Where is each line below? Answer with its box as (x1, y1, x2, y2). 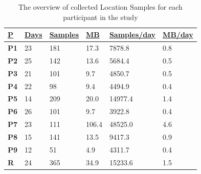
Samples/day (109, 29, 156, 40)
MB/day (163, 29, 193, 40)
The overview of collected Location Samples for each (18, 2, 183, 12)
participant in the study (63, 11, 138, 22)
